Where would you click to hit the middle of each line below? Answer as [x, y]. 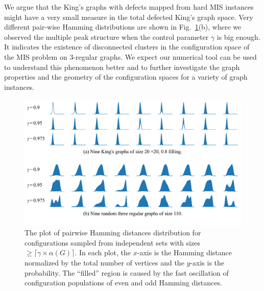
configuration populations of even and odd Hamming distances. [123, 283]
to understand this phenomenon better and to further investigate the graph [122, 67]
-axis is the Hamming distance [185, 252]
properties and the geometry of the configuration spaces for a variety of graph [126, 77]
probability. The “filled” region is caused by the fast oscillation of [127, 272]
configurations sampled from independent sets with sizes [112, 242]
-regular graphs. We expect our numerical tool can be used [165, 56]
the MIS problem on [36, 56]
